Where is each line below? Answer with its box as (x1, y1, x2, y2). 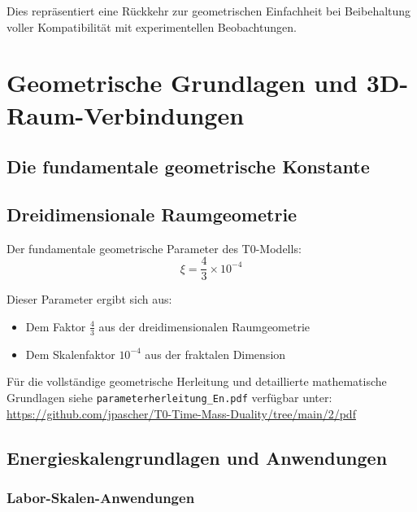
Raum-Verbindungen (7, 98, 245, 131)
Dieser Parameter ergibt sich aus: (7, 291, 172, 308)
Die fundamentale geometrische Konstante (7, 154, 370, 179)
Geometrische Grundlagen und (7, 66, 358, 99)
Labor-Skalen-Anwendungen (7, 487, 195, 507)
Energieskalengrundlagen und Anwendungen (7, 444, 388, 470)
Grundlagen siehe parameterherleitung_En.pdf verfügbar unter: (7, 389, 332, 405)
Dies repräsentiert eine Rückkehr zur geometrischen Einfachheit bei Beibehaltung (7, 2, 411, 19)
